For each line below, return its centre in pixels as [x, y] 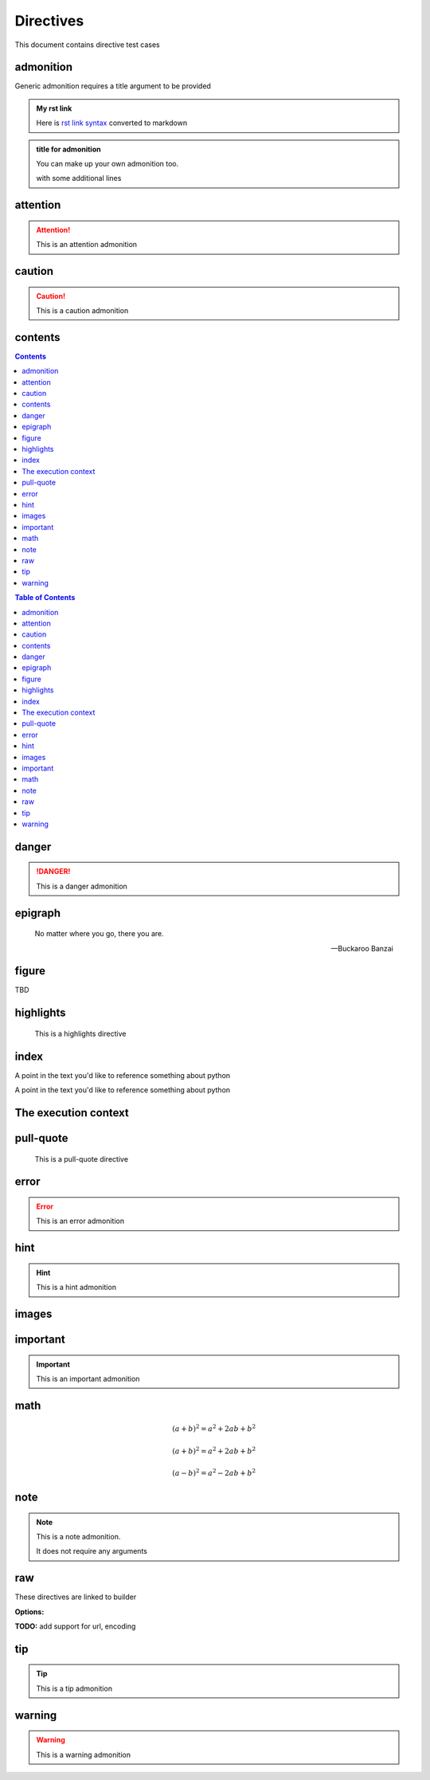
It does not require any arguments [92, 1551]
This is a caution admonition [82, 310]
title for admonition [68, 149]
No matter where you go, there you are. [100, 934]
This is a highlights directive [80, 1033]
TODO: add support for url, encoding [75, 1626]
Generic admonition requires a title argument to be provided [113, 86]
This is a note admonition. [78, 1536]
